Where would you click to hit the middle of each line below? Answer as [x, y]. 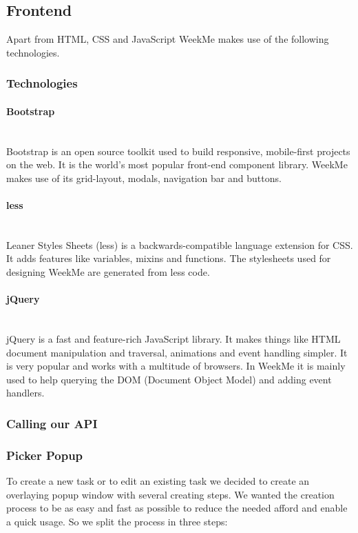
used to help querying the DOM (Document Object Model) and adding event [169, 379]
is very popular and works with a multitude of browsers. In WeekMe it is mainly [176, 366]
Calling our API [52, 423]
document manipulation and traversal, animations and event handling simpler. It [177, 352]
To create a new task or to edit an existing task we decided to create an [158, 481]
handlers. [25, 393]
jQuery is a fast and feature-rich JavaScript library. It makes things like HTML [173, 338]
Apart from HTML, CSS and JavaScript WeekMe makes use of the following [168, 39]
